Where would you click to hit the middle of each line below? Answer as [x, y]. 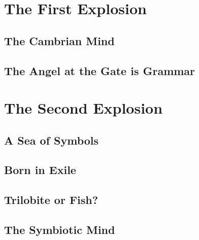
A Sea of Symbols [52, 140]
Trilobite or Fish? [51, 200]
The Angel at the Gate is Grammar [100, 70]
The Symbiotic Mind [60, 230]
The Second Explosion [84, 108]
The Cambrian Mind [59, 40]
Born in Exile [40, 170]
